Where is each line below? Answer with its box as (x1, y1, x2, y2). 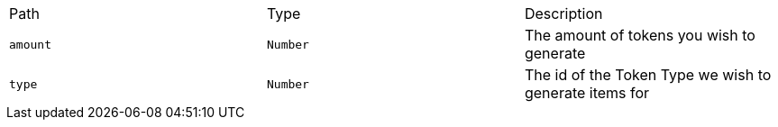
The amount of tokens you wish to (524, 26, 755, 44)
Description (524, 5, 603, 23)
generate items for (524, 84, 650, 102)
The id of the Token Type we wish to (524, 66, 772, 84)
